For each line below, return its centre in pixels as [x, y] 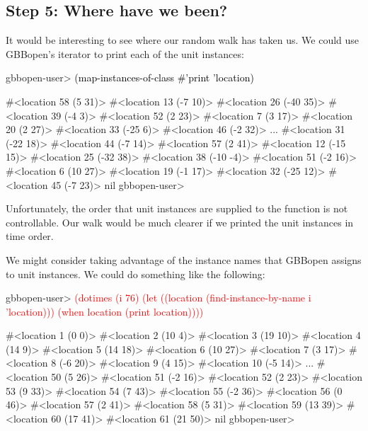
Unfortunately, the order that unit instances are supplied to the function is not [177, 208]
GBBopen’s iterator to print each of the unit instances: [125, 53]
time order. [30, 236]
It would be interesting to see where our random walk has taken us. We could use [183, 40]
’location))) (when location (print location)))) [105, 311]
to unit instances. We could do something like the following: [136, 274]
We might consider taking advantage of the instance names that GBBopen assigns [184, 259]
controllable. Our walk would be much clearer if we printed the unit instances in [180, 222]
